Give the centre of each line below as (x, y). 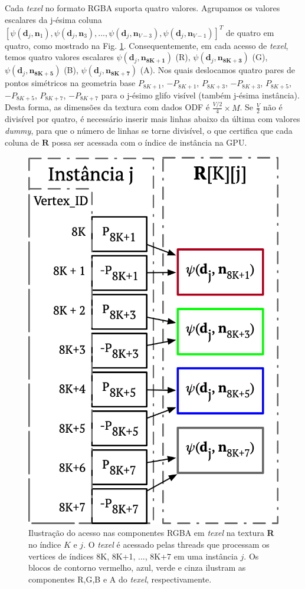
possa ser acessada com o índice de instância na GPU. (149, 142)
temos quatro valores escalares (59, 57)
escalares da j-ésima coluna (53, 19)
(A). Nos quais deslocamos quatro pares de (217, 70)
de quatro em (250, 32)
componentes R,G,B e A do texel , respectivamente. (120, 579)
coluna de (22, 142)
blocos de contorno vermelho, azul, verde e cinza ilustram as (137, 567)
